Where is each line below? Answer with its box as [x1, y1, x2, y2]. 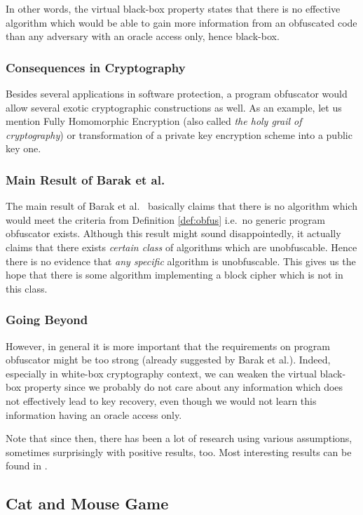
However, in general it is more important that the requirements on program [6, 338, 330, 353]
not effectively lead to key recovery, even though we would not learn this [6, 393, 317, 408]
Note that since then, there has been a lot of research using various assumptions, [6, 431, 352, 446]
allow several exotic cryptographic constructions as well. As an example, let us [6, 100, 342, 114]
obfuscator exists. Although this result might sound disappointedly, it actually [6, 226, 341, 241]
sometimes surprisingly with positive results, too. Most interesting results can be [6, 444, 352, 459]
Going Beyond [6, 311, 88, 328]
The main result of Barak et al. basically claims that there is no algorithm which [6, 199, 357, 213]
